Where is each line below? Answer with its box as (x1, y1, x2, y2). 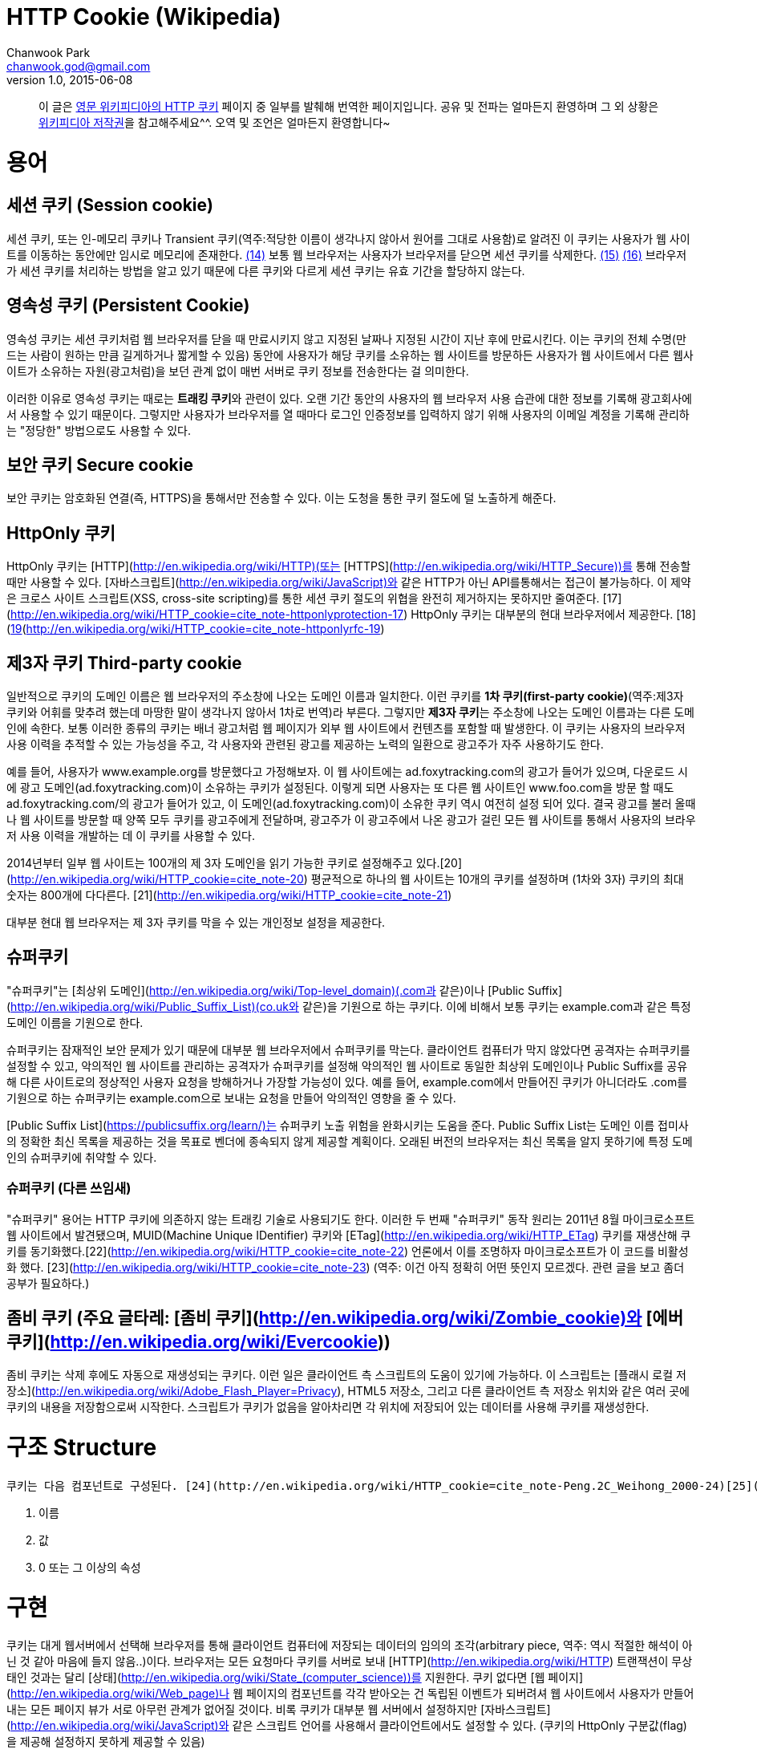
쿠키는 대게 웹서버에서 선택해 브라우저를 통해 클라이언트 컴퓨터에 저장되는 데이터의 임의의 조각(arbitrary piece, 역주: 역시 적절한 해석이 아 (6, 1638, 693, 1653)
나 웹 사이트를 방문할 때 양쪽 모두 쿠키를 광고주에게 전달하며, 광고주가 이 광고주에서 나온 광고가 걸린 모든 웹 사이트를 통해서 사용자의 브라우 (6, 813, 696, 827)
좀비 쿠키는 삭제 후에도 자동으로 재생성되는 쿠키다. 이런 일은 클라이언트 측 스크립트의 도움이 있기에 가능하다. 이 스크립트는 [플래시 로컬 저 (6, 1368, 686, 1382)
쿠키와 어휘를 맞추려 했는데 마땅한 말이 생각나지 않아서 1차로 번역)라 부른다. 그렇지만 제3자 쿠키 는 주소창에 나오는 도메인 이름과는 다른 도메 (6, 705, 694, 720)
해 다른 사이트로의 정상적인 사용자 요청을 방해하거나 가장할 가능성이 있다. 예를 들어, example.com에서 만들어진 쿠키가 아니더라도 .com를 (6, 1074, 688, 1089)
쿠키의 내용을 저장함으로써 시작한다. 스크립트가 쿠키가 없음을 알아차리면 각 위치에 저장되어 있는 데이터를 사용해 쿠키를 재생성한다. (6, 1400, 650, 1414)
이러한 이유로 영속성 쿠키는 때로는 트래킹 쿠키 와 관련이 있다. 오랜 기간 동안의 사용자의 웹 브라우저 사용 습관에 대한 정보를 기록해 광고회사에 (6, 391, 692, 405)
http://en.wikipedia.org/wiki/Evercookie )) (50, 1332, 391, 1353)
